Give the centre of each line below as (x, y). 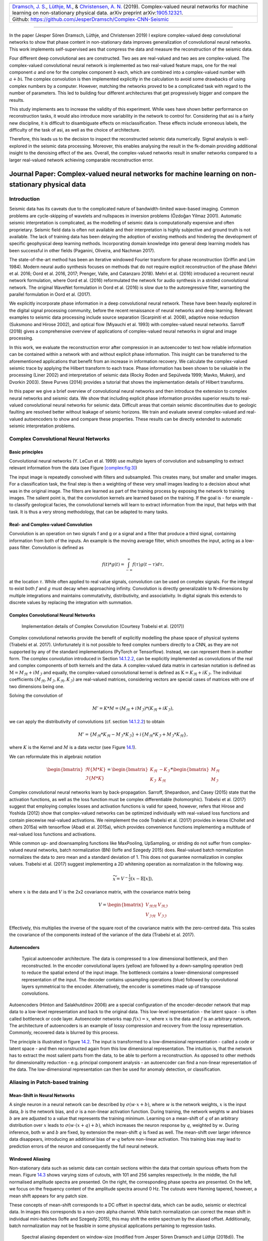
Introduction (24, 199)
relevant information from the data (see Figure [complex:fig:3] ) (73, 468)
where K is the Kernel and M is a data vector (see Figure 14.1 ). (73, 748)
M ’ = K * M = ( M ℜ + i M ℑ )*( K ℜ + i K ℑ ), (133, 709)
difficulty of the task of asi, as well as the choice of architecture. (75, 130)
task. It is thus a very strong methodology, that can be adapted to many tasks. (89, 512)
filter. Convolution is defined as (52, 547)
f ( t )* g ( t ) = (113, 564)
